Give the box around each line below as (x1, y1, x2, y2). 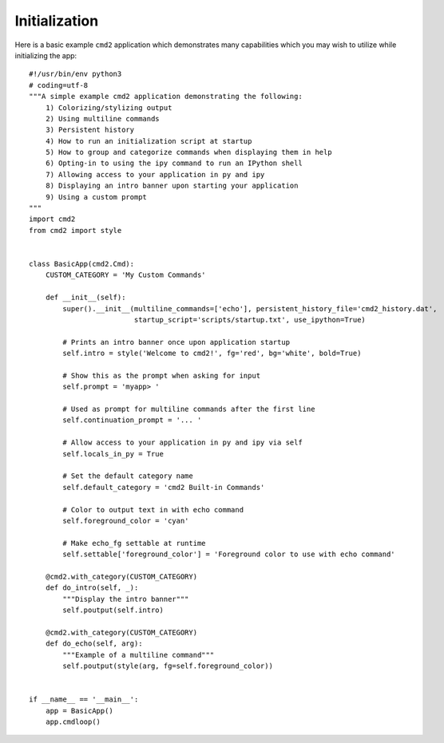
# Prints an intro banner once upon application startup (62, 338, 291, 346)
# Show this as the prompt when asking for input (62, 371, 261, 380)
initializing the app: (14, 50, 77, 60)
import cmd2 (29, 215, 76, 223)
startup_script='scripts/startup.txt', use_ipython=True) (133, 315, 367, 324)
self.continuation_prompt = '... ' (62, 416, 202, 425)
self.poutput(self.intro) (62, 606, 164, 615)
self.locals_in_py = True (62, 449, 164, 458)
